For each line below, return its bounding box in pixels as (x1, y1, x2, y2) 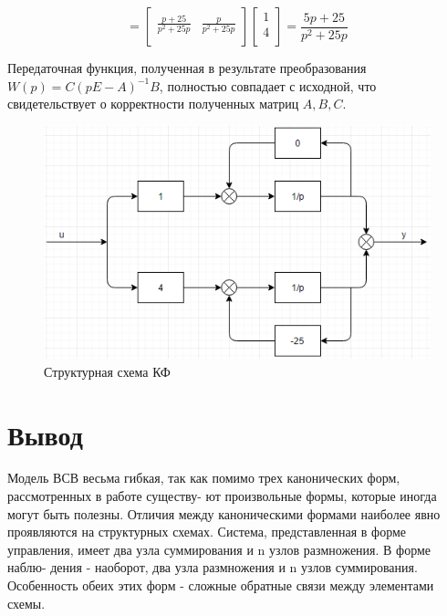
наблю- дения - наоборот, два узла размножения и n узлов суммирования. (7, 558, 418, 577)
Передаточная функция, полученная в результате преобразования (7, 58, 367, 77)
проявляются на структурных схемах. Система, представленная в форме (7, 522, 407, 541)
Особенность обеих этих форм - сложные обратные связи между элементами (7, 576, 434, 595)
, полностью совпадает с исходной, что (159, 76, 377, 95)
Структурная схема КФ (44, 361, 171, 381)
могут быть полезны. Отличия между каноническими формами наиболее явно (7, 504, 441, 523)
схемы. (7, 593, 46, 612)
